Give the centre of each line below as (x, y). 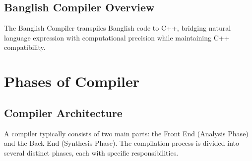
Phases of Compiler (72, 81)
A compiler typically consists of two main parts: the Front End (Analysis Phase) (126, 133)
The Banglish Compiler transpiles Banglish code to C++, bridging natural (118, 28)
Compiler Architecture (63, 112)
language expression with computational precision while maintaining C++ (117, 37)
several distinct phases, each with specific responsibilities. (91, 152)
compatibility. (25, 47)
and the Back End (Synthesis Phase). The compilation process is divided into (122, 143)
